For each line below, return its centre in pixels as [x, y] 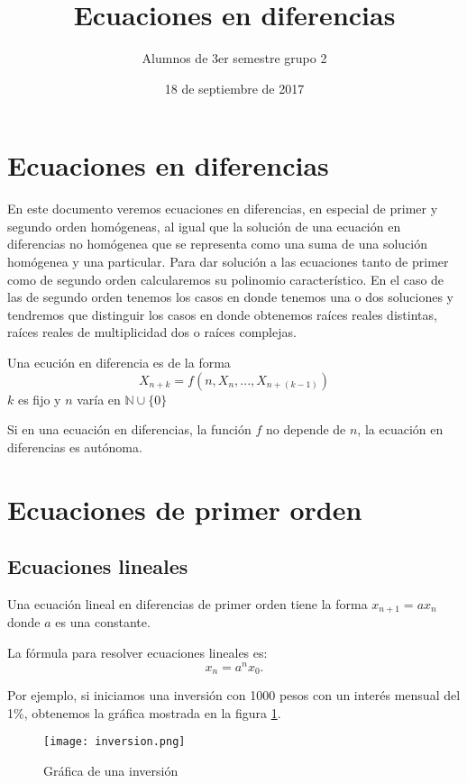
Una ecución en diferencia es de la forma [119, 362]
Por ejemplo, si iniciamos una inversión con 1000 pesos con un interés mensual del [234, 695]
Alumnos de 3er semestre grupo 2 [234, 58]
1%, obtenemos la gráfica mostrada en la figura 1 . [144, 712]
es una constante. [103, 622]
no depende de [306, 429]
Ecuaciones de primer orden [185, 509]
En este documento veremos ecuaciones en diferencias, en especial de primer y [223, 209]
